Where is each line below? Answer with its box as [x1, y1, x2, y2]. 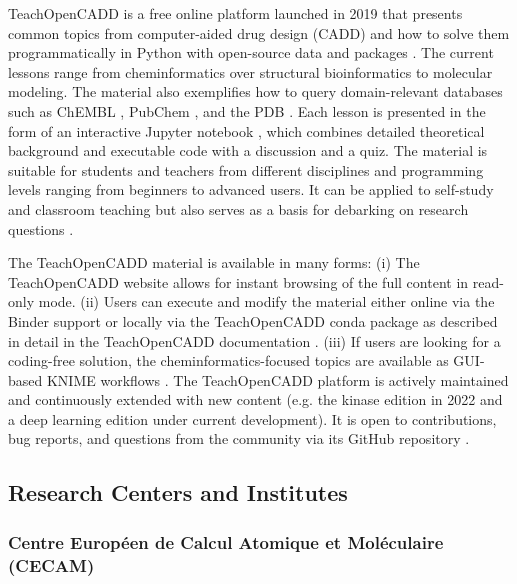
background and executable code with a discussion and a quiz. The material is [8, 140, 488, 161]
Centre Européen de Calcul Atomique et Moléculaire [8, 529, 444, 554]
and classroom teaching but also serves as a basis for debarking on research [8, 198, 469, 219]
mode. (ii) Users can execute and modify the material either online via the [38, 291, 495, 312]
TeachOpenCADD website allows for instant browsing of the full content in [8, 271, 469, 292]
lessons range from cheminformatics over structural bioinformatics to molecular [8, 61, 493, 82]
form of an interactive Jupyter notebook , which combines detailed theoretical [8, 120, 485, 141]
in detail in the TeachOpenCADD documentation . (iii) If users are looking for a [8, 330, 501, 351]
